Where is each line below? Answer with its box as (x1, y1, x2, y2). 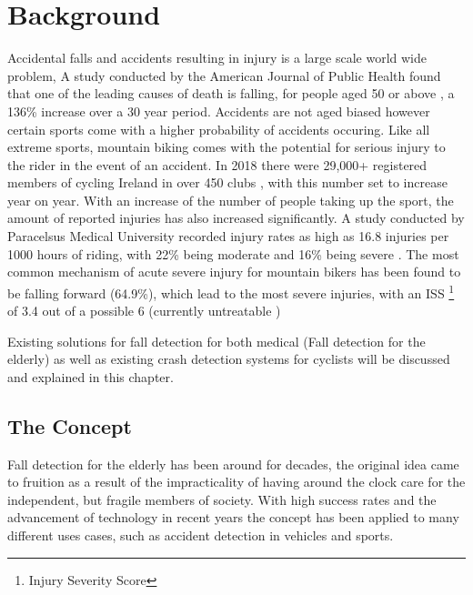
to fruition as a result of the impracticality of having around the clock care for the (7, 472, 466, 491)
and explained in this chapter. (7, 367, 174, 386)
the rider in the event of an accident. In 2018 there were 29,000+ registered (7, 155, 428, 174)
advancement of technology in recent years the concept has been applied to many (7, 508, 459, 527)
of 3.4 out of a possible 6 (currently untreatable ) (7, 301, 281, 320)
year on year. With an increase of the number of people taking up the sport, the (7, 190, 454, 209)
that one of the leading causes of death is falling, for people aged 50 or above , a (7, 84, 455, 103)
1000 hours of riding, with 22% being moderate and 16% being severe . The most (7, 244, 459, 263)
